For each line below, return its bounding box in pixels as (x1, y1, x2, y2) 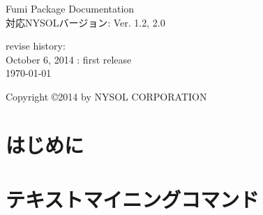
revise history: (6, 38, 66, 53)
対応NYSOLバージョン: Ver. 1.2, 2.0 (6, 15, 165, 29)
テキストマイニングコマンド (6, 185, 260, 214)
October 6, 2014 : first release (6, 52, 132, 66)
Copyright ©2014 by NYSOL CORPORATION (6, 89, 207, 103)
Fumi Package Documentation (6, 1, 135, 15)
